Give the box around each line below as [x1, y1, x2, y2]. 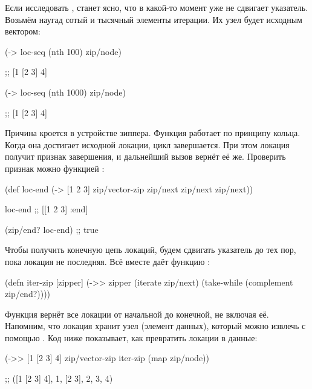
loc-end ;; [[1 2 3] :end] [5, 203, 88, 215]
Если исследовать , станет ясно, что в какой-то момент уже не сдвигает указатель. [5, 1, 308, 13]
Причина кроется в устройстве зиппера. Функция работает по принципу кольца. [5, 126, 301, 139]
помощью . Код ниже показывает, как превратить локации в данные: [5, 331, 258, 344]
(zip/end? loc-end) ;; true [5, 223, 99, 235]
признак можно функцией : [5, 162, 105, 174]
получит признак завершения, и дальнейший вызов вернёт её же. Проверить [5, 150, 286, 163]
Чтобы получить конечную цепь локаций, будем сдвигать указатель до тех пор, [5, 243, 296, 256]
